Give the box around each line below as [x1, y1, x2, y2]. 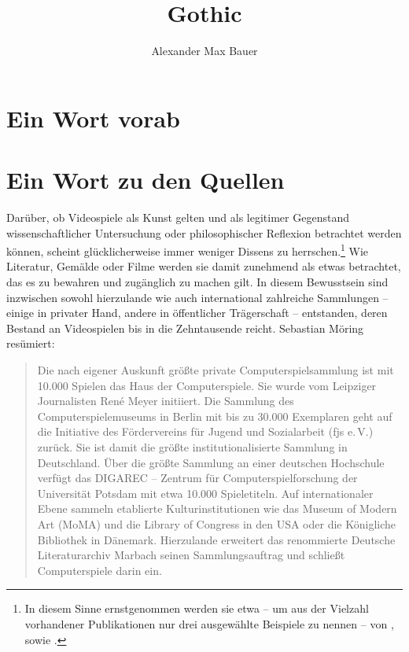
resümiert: [6, 335, 55, 352]
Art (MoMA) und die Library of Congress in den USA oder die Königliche [37, 515, 396, 532]
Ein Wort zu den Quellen [6, 164, 285, 196]
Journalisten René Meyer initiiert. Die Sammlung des [37, 392, 294, 409]
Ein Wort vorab [6, 101, 180, 134]
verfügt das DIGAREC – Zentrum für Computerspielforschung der [37, 470, 358, 486]
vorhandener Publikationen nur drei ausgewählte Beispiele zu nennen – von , [24, 615, 394, 632]
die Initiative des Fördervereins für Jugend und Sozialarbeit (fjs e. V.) [37, 423, 374, 440]
